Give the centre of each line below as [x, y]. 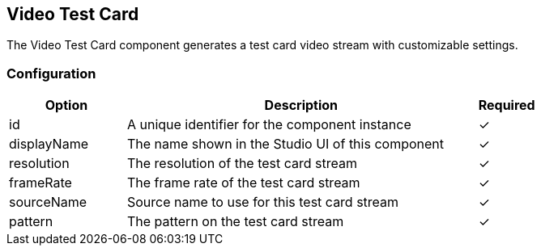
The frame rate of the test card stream [243, 183]
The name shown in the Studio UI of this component [285, 144]
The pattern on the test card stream [235, 222]
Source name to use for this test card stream [263, 202]
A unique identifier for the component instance [269, 125]
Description [301, 105]
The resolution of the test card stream [242, 164]
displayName [49, 144]
